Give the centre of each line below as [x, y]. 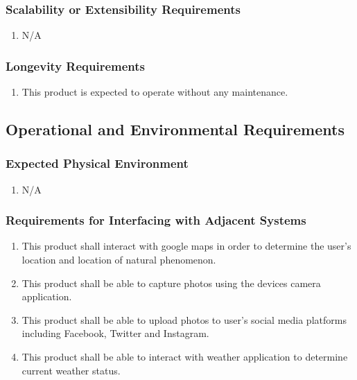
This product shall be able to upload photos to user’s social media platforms [184, 319]
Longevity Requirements [76, 66]
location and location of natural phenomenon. [119, 260]
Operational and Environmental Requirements [175, 129]
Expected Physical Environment [97, 163]
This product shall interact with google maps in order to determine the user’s [186, 246]
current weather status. [71, 370]
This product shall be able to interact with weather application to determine [185, 356]
